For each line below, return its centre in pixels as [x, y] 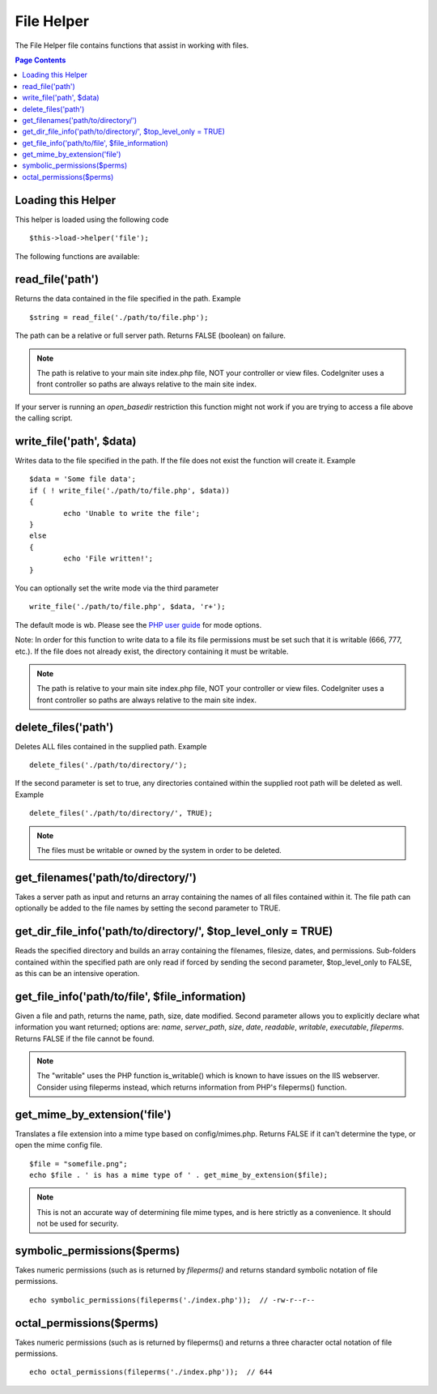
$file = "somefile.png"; [78, 1164]
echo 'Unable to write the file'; [132, 513]
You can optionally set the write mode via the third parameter [117, 588]
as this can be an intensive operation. [77, 973]
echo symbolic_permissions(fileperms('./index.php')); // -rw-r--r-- [172, 1300]
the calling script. [44, 418]
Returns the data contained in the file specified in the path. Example [128, 299]
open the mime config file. [59, 1145]
